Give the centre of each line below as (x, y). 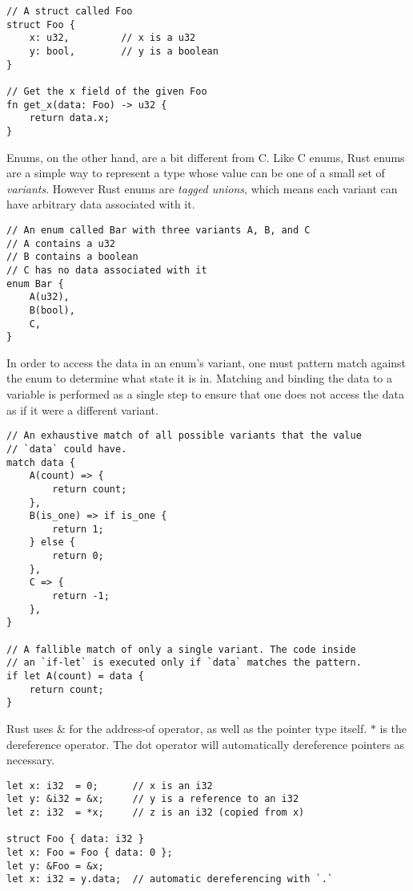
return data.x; (69, 118)
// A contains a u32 (61, 243)
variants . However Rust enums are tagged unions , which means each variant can (202, 188)
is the (393, 728)
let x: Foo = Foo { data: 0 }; (90, 853)
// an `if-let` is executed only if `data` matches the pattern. (184, 663)
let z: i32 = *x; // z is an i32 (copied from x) (156, 813)
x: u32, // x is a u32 (112, 38)
